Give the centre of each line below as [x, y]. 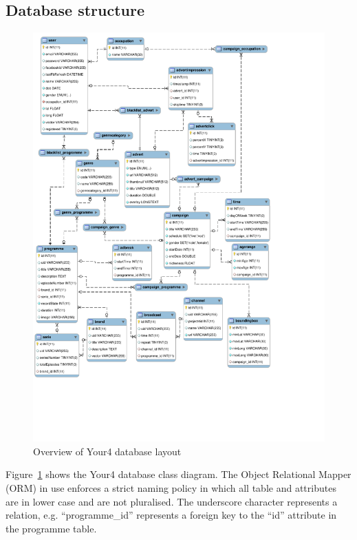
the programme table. [51, 528]
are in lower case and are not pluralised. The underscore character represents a [172, 501]
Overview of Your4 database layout [107, 451]
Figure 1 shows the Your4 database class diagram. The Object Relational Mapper [178, 474]
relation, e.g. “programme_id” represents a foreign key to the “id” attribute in [171, 515]
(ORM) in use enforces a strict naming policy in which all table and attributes [171, 487]
